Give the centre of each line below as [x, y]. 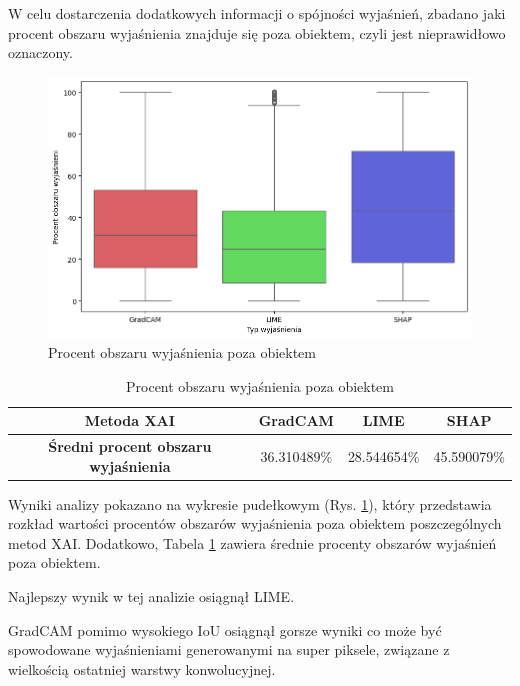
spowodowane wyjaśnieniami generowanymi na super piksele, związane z [229, 649]
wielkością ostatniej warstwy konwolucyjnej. [142, 668]
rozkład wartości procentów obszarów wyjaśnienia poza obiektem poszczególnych [255, 523]
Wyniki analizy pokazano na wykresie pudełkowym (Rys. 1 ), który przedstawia [250, 503]
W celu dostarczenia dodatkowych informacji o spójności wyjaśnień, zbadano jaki [257, 13]
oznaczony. [40, 52]
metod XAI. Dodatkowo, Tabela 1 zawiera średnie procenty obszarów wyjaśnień [252, 542]
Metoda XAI [129, 420]
